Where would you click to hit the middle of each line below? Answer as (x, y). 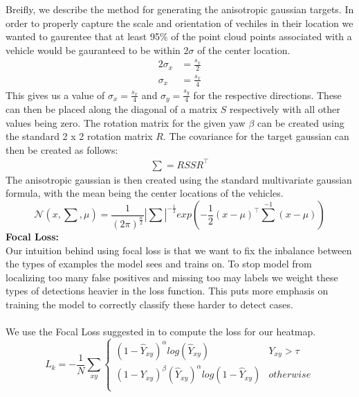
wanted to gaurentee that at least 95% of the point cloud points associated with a (179, 36)
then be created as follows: (62, 149)
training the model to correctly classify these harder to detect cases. (149, 305)
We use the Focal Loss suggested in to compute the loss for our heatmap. (161, 332)
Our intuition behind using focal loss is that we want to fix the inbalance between (179, 250)
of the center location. (244, 50)
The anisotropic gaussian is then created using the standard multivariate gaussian (179, 179)
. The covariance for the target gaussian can (256, 136)
